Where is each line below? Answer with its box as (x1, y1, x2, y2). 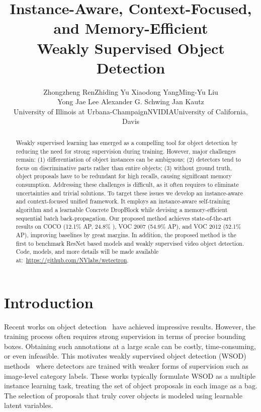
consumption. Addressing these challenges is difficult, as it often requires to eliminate (16, 180, 239, 189)
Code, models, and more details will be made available (16, 247, 159, 256)
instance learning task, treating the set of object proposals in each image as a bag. (4, 380, 257, 391)
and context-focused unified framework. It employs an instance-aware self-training (16, 197, 230, 205)
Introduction (4, 292, 94, 312)
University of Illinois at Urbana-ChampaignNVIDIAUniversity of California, (14, 106, 248, 116)
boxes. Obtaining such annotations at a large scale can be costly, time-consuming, (4, 340, 256, 351)
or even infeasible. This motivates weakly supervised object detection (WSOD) (4, 351, 246, 361)
